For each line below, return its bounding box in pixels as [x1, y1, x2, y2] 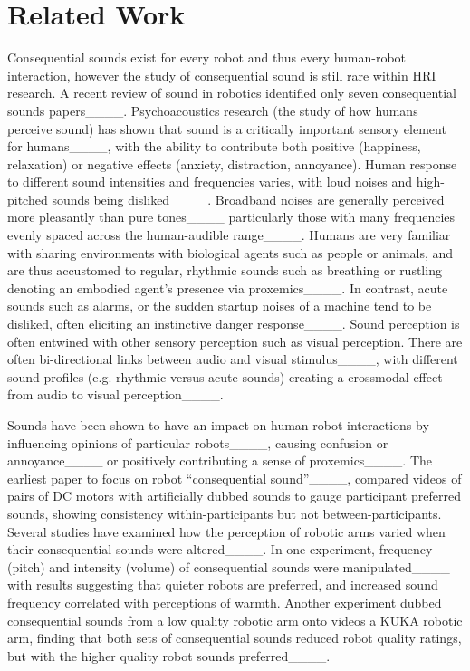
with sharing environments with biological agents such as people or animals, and [7, 243, 454, 262]
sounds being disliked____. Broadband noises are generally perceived [52, 189, 445, 208]
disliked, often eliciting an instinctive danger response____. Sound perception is [7, 314, 460, 333]
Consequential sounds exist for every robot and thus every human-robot [7, 48, 407, 67]
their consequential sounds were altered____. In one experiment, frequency [7, 540, 433, 559]
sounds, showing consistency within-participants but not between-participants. [7, 503, 442, 522]
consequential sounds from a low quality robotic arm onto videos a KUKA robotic [7, 610, 463, 629]
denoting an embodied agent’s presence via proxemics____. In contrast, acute [7, 278, 448, 297]
